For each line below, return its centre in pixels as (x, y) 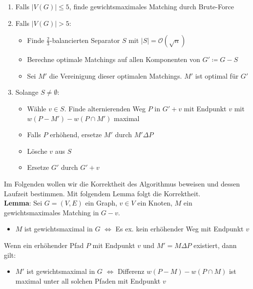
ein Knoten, (155, 203)
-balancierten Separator (85, 40)
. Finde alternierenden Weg (105, 108)
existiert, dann (215, 245)
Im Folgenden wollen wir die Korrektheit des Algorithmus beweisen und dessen (122, 183)
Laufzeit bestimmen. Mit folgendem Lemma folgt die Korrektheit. (102, 193)
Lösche (37, 151)
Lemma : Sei (23, 203)
